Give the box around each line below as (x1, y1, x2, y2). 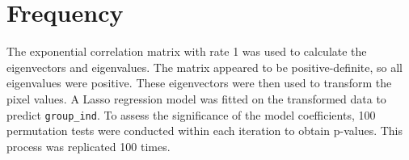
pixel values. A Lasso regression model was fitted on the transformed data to (6, 90, 386, 107)
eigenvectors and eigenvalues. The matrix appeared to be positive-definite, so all (6, 58, 403, 75)
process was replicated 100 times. (6, 137, 171, 154)
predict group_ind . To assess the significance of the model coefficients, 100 (6, 106, 376, 123)
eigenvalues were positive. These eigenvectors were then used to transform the (6, 74, 392, 91)
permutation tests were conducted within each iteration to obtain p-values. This (6, 122, 403, 139)
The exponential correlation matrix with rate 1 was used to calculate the (6, 43, 367, 60)
